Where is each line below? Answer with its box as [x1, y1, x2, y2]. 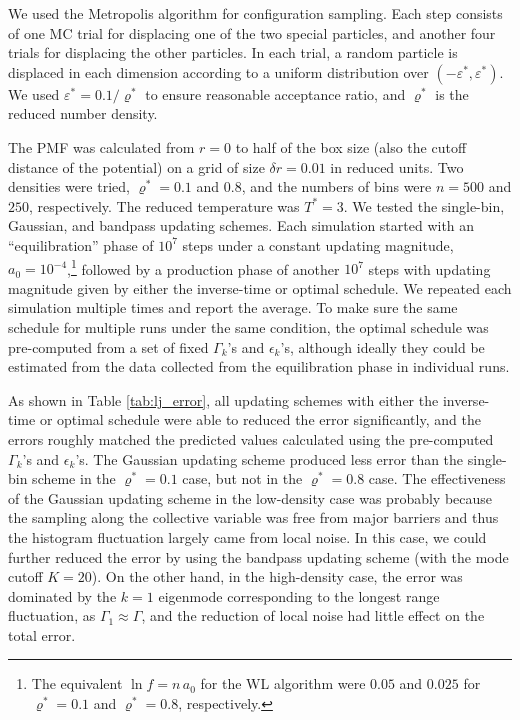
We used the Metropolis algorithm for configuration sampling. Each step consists [8, 3, 503, 23]
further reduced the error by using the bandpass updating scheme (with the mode [8, 546, 509, 567]
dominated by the [8, 585, 117, 606]
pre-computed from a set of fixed [8, 336, 209, 357]
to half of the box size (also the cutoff [235, 136, 467, 157]
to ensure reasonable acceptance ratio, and [145, 83, 406, 104]
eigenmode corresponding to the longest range [158, 585, 440, 606]
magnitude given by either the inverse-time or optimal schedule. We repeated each [8, 277, 512, 298]
